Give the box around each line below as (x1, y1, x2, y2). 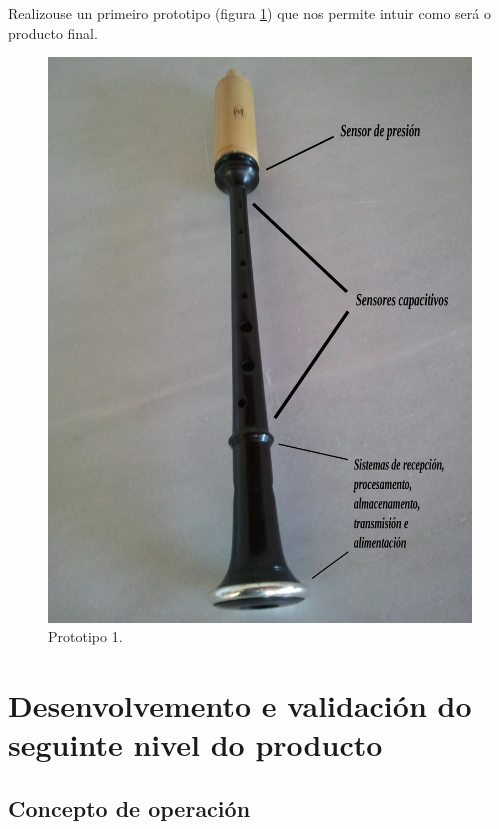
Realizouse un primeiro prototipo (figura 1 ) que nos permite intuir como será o (8, 3, 491, 23)
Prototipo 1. (48, 626, 123, 647)
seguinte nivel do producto (8, 724, 383, 765)
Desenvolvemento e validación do (8, 684, 472, 725)
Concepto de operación (8, 792, 251, 823)
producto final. (8, 22, 98, 43)
